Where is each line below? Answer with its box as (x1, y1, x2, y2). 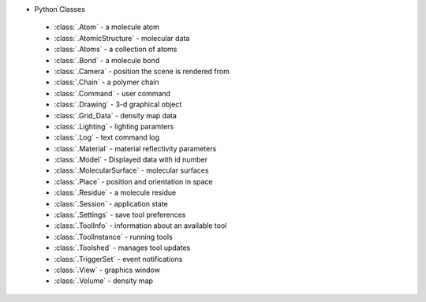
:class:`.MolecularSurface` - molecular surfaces (54, 166, 209, 175)
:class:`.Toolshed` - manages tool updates (54, 243, 191, 252)
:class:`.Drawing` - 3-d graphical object (54, 99, 182, 110)
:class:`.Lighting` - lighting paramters (54, 121, 174, 131)
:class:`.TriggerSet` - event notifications (54, 254, 183, 263)
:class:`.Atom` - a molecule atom (54, 22, 159, 32)
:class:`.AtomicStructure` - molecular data (54, 33, 190, 43)
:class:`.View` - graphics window (54, 265, 161, 274)
